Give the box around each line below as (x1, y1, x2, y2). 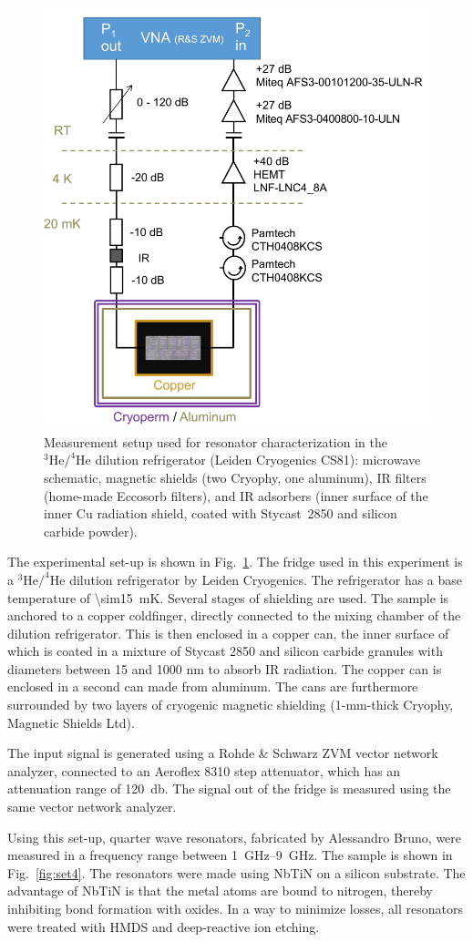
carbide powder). (44, 521, 138, 540)
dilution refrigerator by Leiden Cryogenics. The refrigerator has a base (69, 569, 463, 589)
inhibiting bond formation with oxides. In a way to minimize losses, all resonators (7, 899, 463, 918)
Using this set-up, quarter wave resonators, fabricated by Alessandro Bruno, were (7, 827, 462, 846)
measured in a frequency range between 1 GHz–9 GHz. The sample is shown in (7, 845, 453, 865)
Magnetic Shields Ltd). (7, 712, 135, 732)
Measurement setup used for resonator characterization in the (44, 432, 387, 451)
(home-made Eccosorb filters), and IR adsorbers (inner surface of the (44, 486, 428, 505)
